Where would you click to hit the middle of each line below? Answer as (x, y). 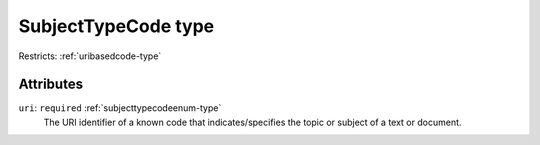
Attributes (51, 84)
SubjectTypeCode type (116, 26)
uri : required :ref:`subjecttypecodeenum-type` (120, 108)
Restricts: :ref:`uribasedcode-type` (90, 56)
